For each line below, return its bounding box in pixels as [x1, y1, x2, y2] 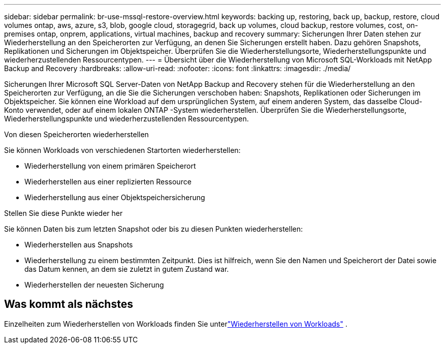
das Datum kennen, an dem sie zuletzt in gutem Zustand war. [24, 265, 229, 273]
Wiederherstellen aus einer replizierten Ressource [24, 177, 192, 186]
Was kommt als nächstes [4, 298, 133, 311]
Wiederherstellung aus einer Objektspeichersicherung [24, 193, 205, 202]
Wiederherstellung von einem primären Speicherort [24, 162, 196, 170]
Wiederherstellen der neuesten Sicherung [24, 280, 164, 289]
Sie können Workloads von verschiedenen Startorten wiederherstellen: [4, 146, 241, 154]
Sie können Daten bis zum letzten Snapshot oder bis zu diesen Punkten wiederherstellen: [4, 225, 303, 233]
